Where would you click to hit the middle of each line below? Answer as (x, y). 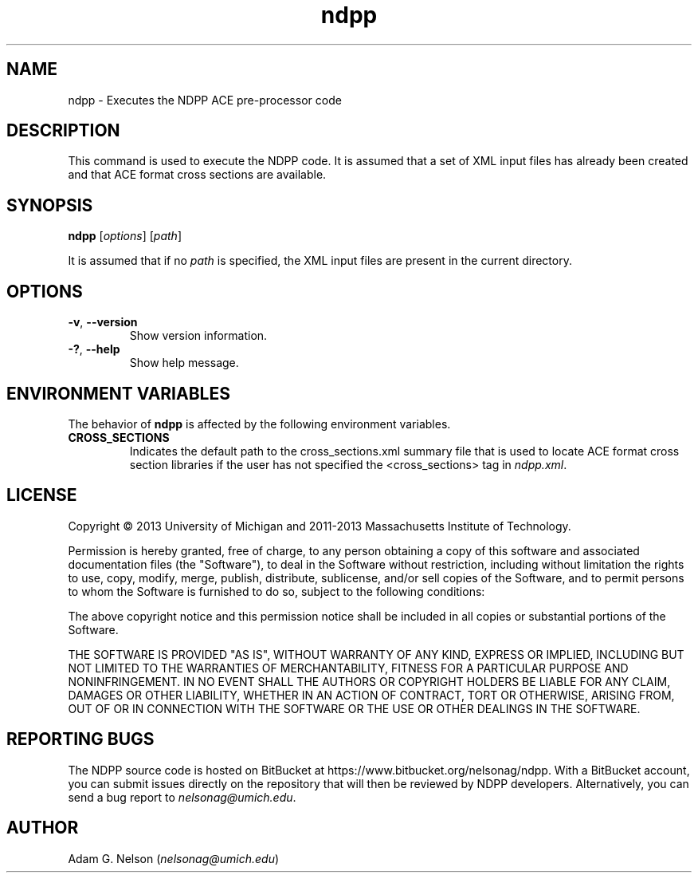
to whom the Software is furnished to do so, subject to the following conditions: (276, 591)
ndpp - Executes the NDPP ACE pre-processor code (205, 100)
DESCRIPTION (63, 131)
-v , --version (103, 322)
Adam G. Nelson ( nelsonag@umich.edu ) (174, 858)
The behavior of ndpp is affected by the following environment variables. (259, 424)
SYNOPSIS (50, 205)
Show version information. (198, 336)
